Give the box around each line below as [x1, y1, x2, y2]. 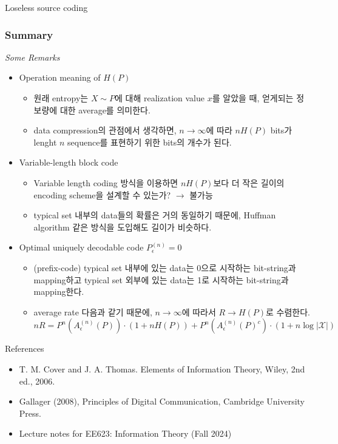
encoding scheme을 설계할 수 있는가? [33, 188, 171, 201]
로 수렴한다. [265, 305, 310, 318]
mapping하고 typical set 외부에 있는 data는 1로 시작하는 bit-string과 [33, 273, 289, 286]
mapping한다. [33, 285, 84, 298]
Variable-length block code [19, 156, 118, 169]
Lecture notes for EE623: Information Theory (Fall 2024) [19, 427, 232, 440]
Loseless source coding [5, 1, 88, 13]
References [5, 342, 44, 355]
